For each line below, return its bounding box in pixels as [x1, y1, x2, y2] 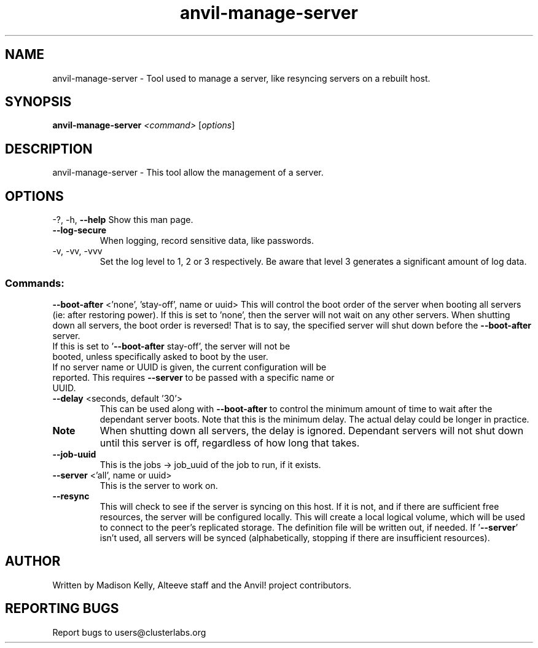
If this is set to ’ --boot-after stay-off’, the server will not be [52, 340, 290, 351]
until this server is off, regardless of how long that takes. [99, 436, 360, 449]
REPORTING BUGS [5, 601, 119, 617]
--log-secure [52, 225, 107, 236]
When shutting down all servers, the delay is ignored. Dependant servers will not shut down [99, 424, 524, 437]
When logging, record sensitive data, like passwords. [99, 235, 314, 246]
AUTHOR [5, 553, 61, 569]
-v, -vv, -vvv [52, 246, 103, 257]
